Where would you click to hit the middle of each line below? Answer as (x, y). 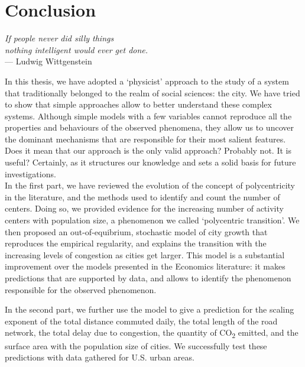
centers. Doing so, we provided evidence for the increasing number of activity (144, 208)
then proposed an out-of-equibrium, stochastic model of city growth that (136, 231)
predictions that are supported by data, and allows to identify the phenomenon (148, 278)
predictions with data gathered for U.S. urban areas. (100, 357)
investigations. (30, 173)
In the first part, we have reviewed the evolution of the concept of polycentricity (150, 185)
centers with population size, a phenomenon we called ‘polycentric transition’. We (152, 220)
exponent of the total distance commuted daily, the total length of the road (141, 321)
